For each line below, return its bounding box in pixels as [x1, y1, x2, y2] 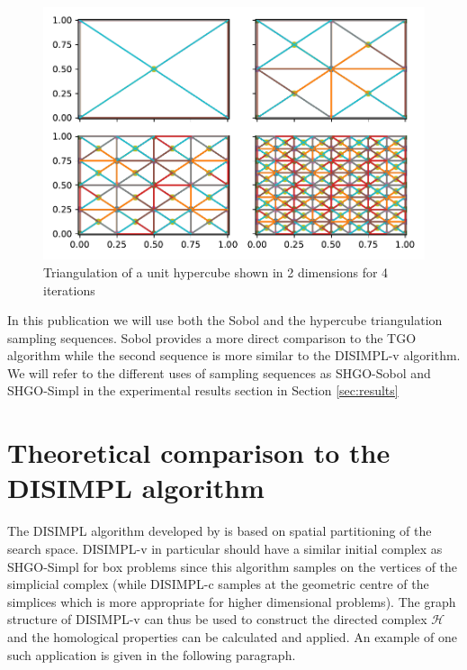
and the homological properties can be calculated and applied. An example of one [7, 627, 457, 646]
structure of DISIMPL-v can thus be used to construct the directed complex [7, 610, 427, 629]
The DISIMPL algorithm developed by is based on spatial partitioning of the [7, 521, 432, 540]
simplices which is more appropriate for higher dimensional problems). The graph [7, 592, 456, 611]
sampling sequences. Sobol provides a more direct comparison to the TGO [7, 328, 417, 347]
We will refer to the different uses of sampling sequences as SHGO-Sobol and [7, 363, 431, 382]
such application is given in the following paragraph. [7, 645, 296, 664]
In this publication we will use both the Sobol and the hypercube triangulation [7, 311, 443, 330]
